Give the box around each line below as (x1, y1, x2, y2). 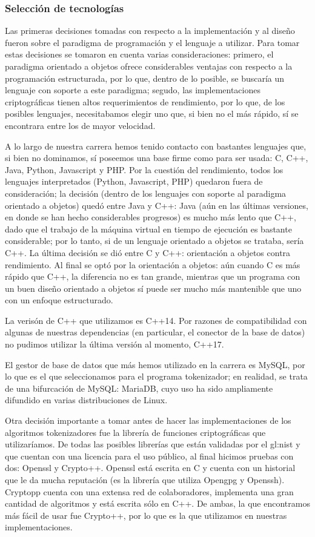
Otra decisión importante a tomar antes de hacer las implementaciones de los (5, 414, 291, 427)
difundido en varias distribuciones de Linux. (5, 394, 168, 406)
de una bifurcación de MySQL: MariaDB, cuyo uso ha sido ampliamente (5, 381, 273, 394)
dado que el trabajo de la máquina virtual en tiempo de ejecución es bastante (5, 222, 292, 235)
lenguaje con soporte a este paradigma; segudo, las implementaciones (5, 84, 260, 96)
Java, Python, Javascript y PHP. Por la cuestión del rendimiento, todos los (5, 163, 283, 176)
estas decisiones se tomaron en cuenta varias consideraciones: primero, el (5, 48, 274, 61)
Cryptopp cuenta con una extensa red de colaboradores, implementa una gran (5, 485, 294, 498)
